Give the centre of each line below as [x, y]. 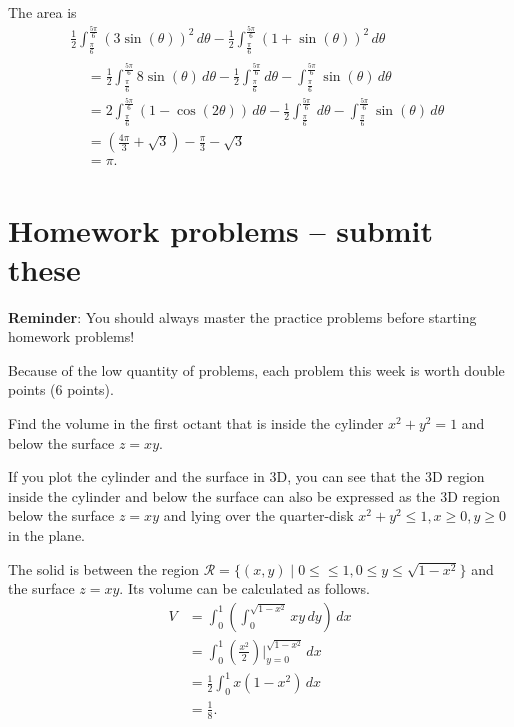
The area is [42, 12]
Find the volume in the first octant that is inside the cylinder [196, 423]
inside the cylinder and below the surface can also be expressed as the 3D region [254, 495]
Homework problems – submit [221, 229]
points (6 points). [61, 389]
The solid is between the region [104, 568]
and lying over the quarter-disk [258, 515]
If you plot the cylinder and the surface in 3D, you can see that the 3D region [246, 476]
